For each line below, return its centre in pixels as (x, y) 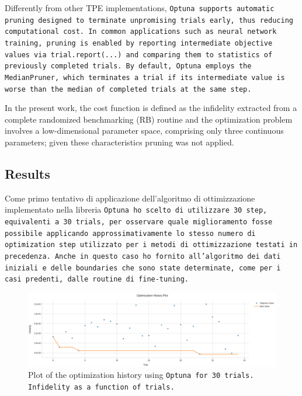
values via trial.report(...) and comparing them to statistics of (139, 55)
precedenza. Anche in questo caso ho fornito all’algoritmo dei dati (143, 257)
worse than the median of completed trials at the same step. (128, 89)
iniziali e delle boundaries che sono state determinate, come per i (143, 268)
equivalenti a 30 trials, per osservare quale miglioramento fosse (139, 222)
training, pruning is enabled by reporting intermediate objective (139, 43)
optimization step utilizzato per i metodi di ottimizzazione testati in (151, 245)
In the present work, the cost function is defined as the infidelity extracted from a (151, 108)
